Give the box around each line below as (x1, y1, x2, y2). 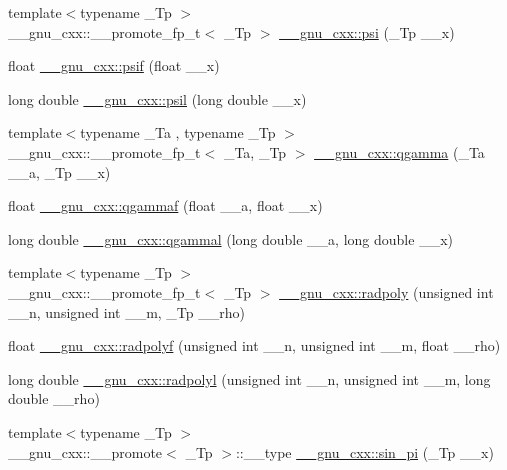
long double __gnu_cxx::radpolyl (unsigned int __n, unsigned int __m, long (8, 368, 491, 389)
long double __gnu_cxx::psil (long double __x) (8, 88, 307, 109)
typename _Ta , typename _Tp (80, 122, 276, 143)
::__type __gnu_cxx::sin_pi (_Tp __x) (235, 441, 494, 462)
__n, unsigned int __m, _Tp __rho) (8, 301, 245, 322)
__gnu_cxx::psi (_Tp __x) (279, 21, 455, 42)
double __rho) (8, 388, 100, 409)
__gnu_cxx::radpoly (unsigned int (279, 281, 494, 302)
